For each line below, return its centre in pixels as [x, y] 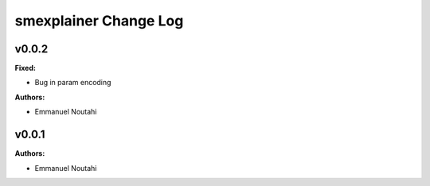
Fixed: [25, 68]
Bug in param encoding [73, 83]
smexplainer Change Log [99, 21]
